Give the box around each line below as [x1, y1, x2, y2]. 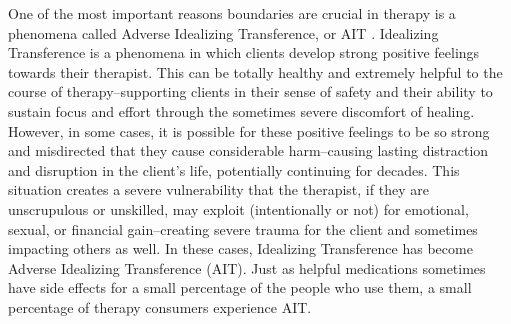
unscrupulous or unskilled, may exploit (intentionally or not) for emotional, [8, 198, 469, 219]
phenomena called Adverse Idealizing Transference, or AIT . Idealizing [8, 22, 439, 43]
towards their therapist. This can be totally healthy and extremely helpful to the [8, 61, 503, 82]
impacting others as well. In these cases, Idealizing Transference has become [8, 238, 473, 259]
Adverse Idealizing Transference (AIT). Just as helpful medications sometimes [8, 257, 486, 278]
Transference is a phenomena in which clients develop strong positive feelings [8, 42, 480, 63]
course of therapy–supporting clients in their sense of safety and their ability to [8, 81, 493, 102]
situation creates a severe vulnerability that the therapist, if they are [8, 179, 429, 200]
